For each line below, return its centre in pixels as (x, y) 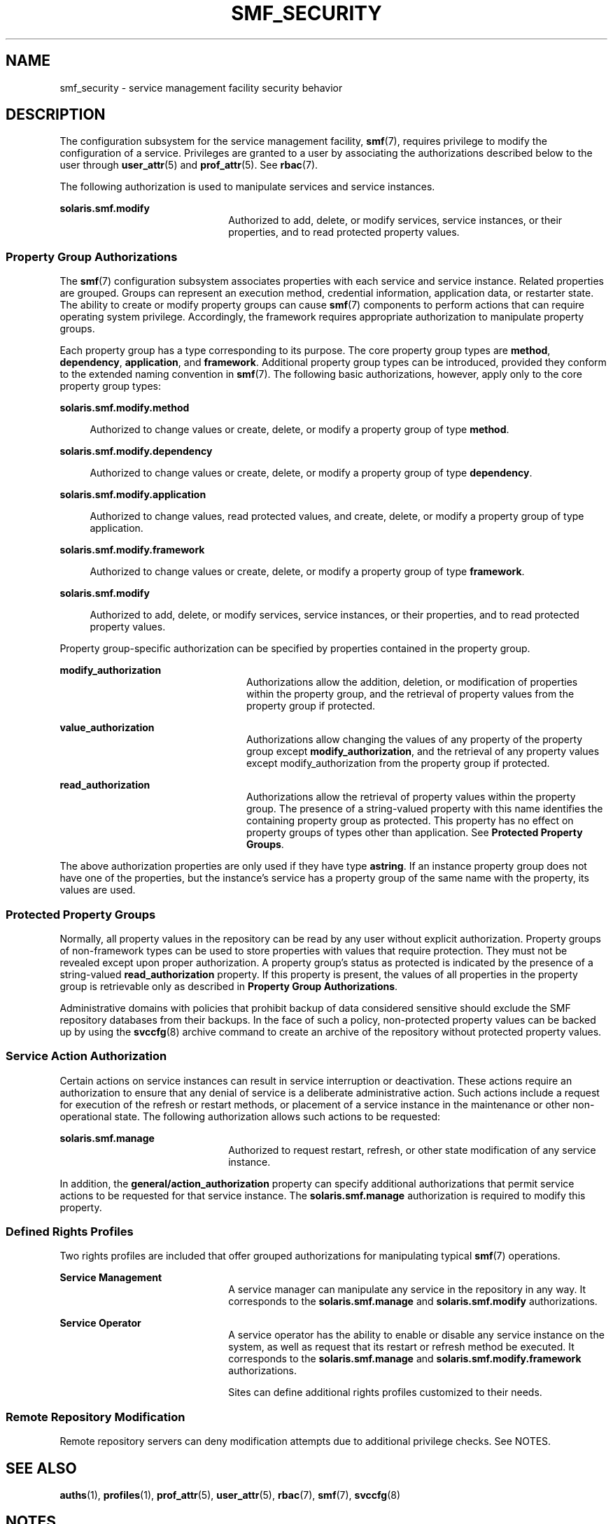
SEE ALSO (41, 1468)
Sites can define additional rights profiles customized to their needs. (385, 1392)
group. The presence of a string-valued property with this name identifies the (425, 809)
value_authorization (107, 728)
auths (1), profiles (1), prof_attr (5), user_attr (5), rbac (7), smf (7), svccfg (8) (230, 1495)
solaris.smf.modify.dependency (136, 451)
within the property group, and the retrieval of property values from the (410, 694)
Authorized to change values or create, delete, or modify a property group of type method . (300, 430)
